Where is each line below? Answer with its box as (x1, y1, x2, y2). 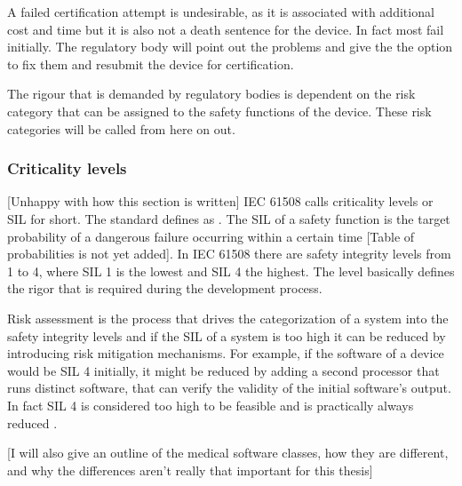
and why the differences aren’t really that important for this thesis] (7, 460, 373, 479)
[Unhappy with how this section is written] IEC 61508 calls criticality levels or (7, 192, 434, 211)
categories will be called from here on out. (7, 119, 235, 138)
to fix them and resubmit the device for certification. (7, 54, 294, 73)
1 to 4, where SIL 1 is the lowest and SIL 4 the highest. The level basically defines (7, 261, 455, 280)
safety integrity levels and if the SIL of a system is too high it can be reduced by (7, 326, 446, 345)
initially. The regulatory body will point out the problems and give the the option (7, 37, 453, 56)
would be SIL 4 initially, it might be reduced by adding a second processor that (7, 361, 440, 379)
